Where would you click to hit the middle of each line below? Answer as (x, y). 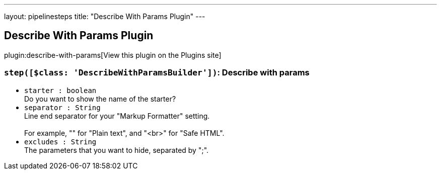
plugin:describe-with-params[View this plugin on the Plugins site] (113, 55)
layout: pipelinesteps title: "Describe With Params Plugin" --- (105, 16)
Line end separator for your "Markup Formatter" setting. (117, 116)
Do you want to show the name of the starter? (100, 99)
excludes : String (60, 142)
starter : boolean (60, 90)
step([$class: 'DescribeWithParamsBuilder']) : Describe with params (157, 73)
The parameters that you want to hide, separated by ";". (117, 150)
